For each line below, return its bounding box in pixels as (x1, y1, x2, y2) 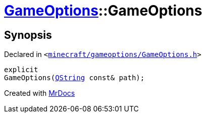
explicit (4, 66, 38, 74)
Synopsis (4, 28, 52, 41)
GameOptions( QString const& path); (4, 74, 145, 82)
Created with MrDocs (4, 89, 75, 98)
